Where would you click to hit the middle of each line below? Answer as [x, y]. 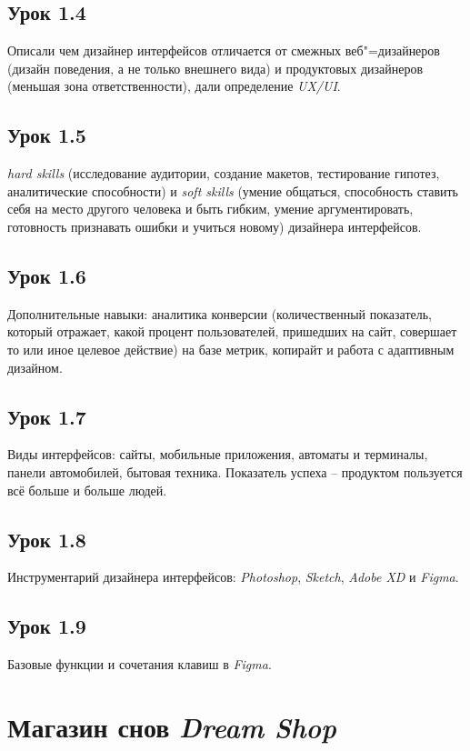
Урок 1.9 [47, 626]
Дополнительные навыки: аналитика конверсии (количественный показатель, [220, 313]
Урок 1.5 [47, 135]
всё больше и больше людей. [87, 490]
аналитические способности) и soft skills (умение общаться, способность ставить [233, 190]
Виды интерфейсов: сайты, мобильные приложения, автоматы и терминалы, [218, 454]
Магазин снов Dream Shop [172, 726]
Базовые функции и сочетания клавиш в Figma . [140, 664]
